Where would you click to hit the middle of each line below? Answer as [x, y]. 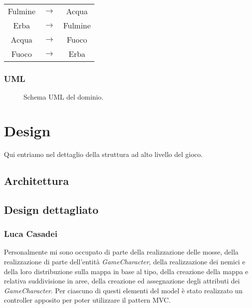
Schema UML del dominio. [64, 97]
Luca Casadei [31, 234]
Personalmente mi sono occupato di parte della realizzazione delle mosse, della [121, 252]
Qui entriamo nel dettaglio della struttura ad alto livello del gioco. [103, 154]
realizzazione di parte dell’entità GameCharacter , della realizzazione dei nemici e [125, 261]
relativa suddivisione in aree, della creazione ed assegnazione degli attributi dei [122, 281]
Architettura [36, 180]
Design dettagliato [51, 209]
